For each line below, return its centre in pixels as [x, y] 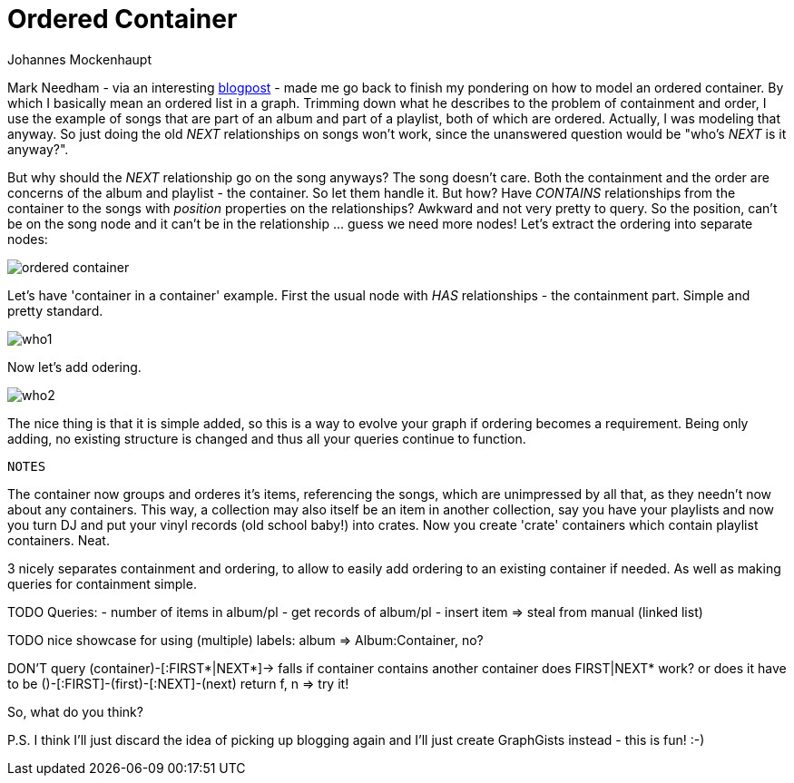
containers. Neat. [59, 540]
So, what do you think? [75, 711]
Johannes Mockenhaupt [79, 59]
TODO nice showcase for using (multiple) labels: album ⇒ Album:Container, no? [245, 640]
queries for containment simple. [102, 583]
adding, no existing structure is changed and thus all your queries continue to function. [267, 438]
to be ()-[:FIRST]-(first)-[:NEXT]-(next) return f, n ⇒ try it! [178, 683]
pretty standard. [55, 310]
